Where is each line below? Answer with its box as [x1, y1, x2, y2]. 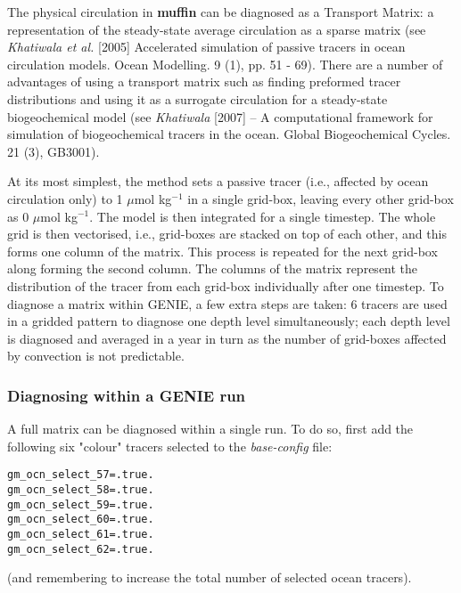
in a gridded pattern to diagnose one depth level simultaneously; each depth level [7, 312, 450, 330]
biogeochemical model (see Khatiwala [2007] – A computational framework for [7, 107, 433, 126]
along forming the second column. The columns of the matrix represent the [7, 259, 418, 278]
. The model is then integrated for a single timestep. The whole [89, 207, 436, 225]
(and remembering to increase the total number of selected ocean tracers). [7, 568, 412, 587]
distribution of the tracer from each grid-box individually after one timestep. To [7, 276, 444, 295]
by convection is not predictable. [7, 346, 185, 365]
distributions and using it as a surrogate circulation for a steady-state [7, 89, 388, 108]
